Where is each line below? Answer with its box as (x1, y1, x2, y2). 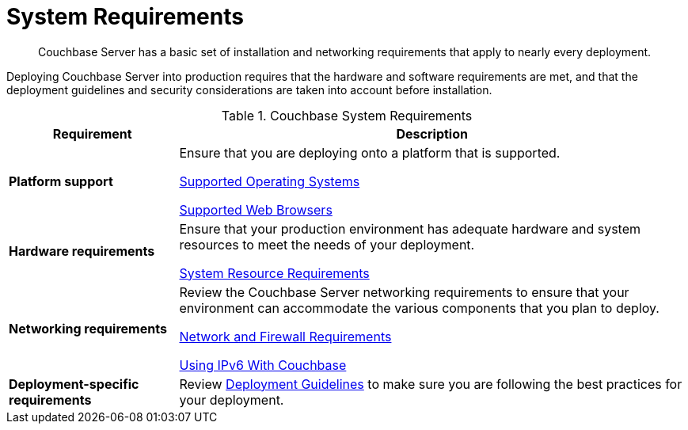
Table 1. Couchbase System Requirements (221, 107, 473, 124)
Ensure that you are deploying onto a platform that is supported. (179, 144, 561, 161)
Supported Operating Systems (179, 173, 360, 189)
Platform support (9, 173, 113, 189)
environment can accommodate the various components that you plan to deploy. (179, 299, 659, 316)
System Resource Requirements (179, 264, 370, 281)
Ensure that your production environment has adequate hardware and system (179, 220, 641, 237)
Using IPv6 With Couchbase (179, 356, 347, 373)
